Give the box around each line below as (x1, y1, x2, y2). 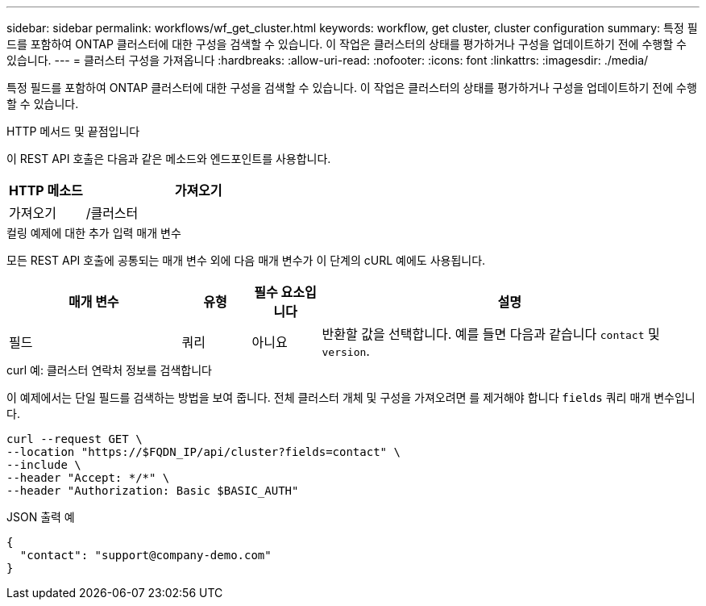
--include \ (6, 458, 81, 471)
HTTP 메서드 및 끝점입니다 (6, 124, 140, 138)
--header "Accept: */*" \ (6, 471, 170, 484)
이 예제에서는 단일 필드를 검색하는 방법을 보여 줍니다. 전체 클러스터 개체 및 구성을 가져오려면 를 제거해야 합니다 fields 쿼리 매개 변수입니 (6, 391, 696, 404)
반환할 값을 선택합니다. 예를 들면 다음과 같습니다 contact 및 (322, 326, 660, 342)
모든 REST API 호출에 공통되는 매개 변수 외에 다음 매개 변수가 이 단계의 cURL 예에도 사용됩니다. (6, 253, 486, 267)
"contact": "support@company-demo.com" (19, 549, 272, 562)
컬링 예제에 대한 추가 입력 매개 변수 (6, 226, 181, 240)
